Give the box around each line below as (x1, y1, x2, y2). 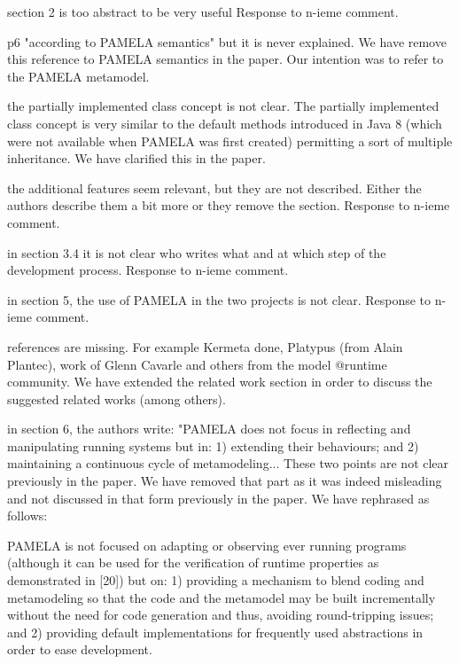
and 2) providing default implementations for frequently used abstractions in (7, 622, 424, 641)
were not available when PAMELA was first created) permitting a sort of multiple (7, 131, 453, 150)
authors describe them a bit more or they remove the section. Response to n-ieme (7, 196, 450, 215)
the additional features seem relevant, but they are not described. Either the (7, 178, 422, 197)
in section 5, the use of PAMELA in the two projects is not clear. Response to (7, 290, 432, 309)
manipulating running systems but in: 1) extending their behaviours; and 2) (7, 436, 419, 455)
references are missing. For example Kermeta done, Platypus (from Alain (7, 337, 403, 355)
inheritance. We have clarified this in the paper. (7, 149, 266, 168)
